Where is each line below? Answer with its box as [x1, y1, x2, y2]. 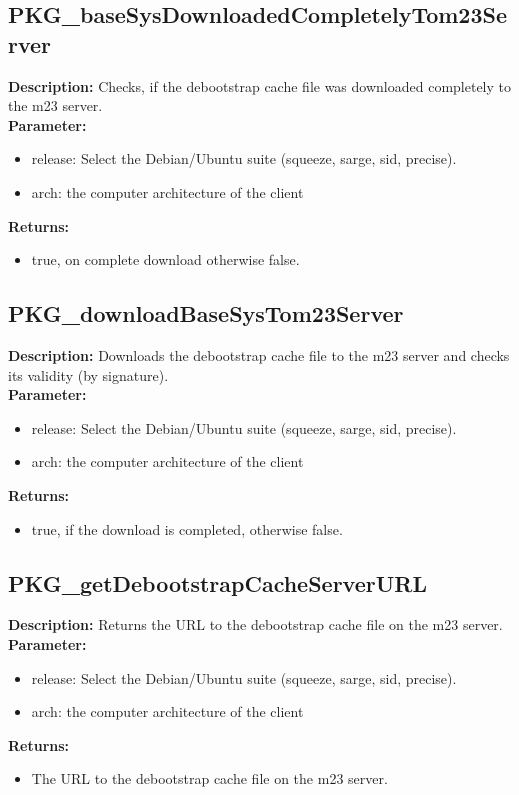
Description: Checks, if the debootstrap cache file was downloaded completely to [8, 75, 511, 96]
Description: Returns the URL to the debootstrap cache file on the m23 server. [8, 614, 503, 635]
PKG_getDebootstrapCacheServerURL [8, 567, 427, 598]
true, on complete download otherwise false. [31, 249, 300, 270]
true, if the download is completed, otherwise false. [31, 518, 343, 539]
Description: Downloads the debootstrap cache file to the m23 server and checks [8, 344, 510, 365]
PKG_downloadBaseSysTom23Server [8, 298, 404, 329]
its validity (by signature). [8, 364, 169, 385]
